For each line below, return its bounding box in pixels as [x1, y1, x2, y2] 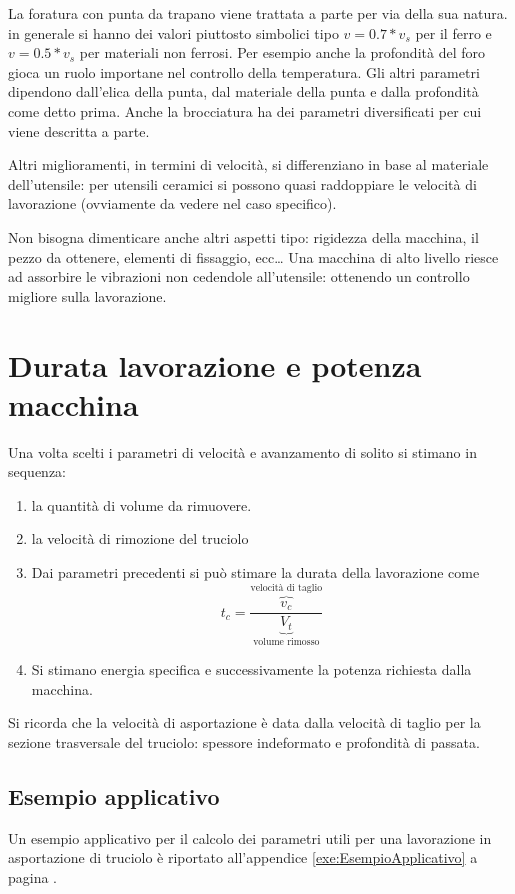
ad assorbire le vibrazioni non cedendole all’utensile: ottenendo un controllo [8, 266, 470, 287]
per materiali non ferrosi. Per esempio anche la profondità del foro [79, 42, 485, 63]
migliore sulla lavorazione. [8, 285, 167, 306]
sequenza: [8, 461, 67, 482]
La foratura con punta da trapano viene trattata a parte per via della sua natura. [8, 3, 508, 23]
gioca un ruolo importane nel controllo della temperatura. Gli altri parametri [8, 61, 480, 82]
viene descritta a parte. [8, 120, 150, 141]
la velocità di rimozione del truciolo [31, 528, 249, 549]
